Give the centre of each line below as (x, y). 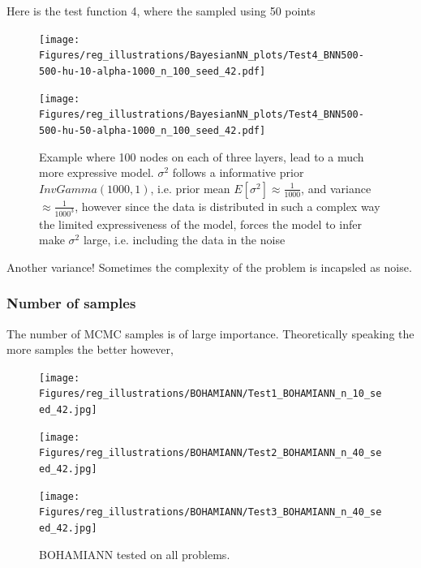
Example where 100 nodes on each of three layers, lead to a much (202, 156)
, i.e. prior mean (190, 188)
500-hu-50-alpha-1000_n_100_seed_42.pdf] (153, 130)
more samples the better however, (90, 349)
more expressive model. (97, 172)
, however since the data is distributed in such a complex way (228, 206)
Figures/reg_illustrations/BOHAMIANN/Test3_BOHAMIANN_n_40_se (210, 512)
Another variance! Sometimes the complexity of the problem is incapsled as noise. (209, 267)
